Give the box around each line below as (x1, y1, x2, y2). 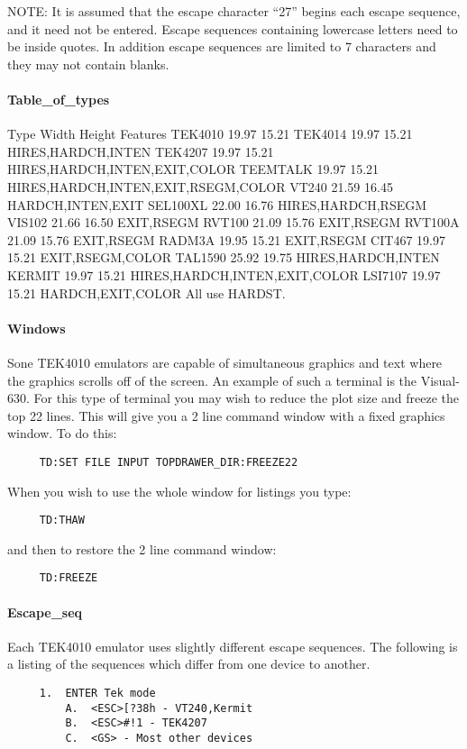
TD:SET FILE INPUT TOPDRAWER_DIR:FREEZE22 (39, 455, 298, 469)
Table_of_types (7, 89, 110, 108)
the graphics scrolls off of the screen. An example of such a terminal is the (7, 370, 417, 389)
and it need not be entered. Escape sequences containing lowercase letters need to (7, 19, 458, 38)
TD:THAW (39, 514, 85, 527)
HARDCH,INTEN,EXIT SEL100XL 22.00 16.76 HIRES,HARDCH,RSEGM (7, 195, 427, 214)
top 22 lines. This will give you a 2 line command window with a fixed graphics (7, 406, 445, 425)
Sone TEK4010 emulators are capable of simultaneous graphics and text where (7, 352, 443, 371)
